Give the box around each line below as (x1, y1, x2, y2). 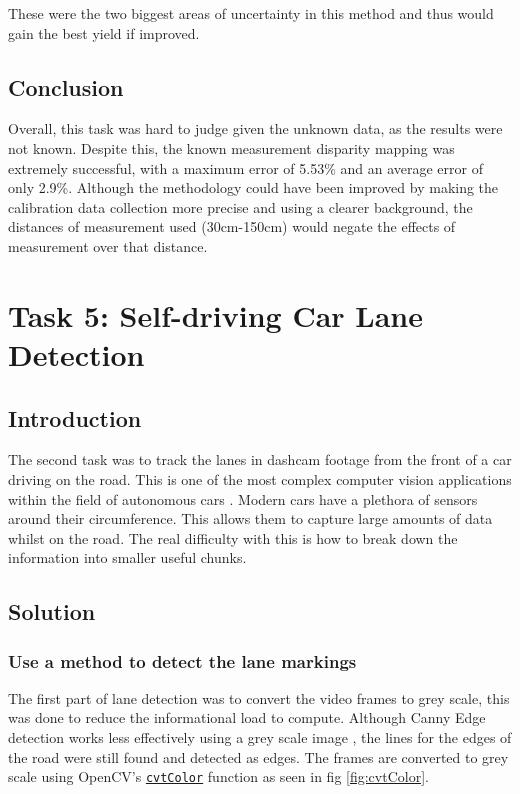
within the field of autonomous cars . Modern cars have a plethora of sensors (8, 488, 478, 509)
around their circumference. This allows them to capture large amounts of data (8, 508, 493, 529)
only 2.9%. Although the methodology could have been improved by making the (8, 177, 499, 198)
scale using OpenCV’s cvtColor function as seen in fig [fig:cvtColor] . (8, 766, 429, 787)
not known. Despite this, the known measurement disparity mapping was (8, 137, 455, 158)
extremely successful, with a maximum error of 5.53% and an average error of (8, 157, 483, 178)
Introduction (8, 402, 142, 433)
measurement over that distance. (8, 235, 208, 256)
